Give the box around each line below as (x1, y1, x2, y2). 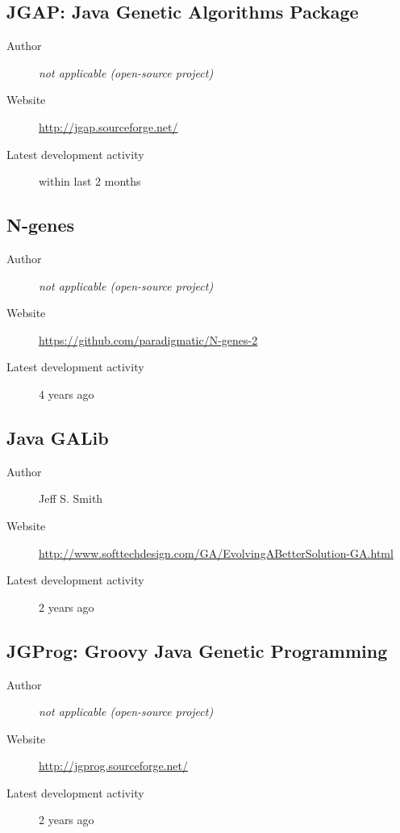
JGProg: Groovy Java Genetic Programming (6, 638, 388, 663)
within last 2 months (39, 173, 141, 190)
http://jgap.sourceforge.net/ (39, 118, 178, 135)
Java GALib (6, 425, 109, 450)
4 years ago (39, 385, 94, 402)
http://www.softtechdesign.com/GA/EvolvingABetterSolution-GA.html (39, 544, 394, 561)
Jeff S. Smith (39, 490, 103, 507)
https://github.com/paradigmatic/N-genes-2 (39, 331, 258, 348)
